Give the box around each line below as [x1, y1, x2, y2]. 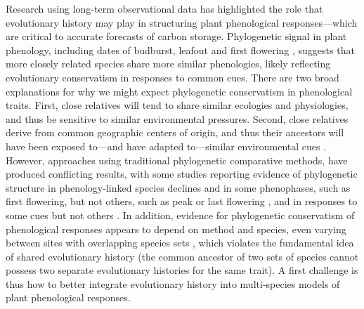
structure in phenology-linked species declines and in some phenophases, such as [6, 180, 351, 195]
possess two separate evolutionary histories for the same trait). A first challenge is [6, 263, 358, 277]
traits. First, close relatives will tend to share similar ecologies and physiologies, [6, 98, 349, 112]
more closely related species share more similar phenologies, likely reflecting [6, 56, 331, 71]
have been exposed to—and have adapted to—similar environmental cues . [6, 138, 327, 153]
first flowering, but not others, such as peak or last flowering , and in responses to [6, 194, 358, 209]
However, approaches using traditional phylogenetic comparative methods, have [6, 152, 348, 167]
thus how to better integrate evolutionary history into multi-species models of [6, 276, 340, 291]
